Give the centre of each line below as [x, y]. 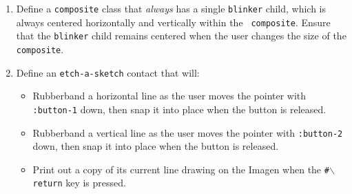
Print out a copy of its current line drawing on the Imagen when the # [181, 169]
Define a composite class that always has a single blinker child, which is [171, 8]
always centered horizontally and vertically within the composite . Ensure [173, 22]
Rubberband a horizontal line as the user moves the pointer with [169, 96]
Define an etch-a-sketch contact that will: [108, 72]
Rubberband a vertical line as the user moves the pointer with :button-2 [188, 132]
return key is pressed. [79, 183]
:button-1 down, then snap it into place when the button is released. [179, 109]
